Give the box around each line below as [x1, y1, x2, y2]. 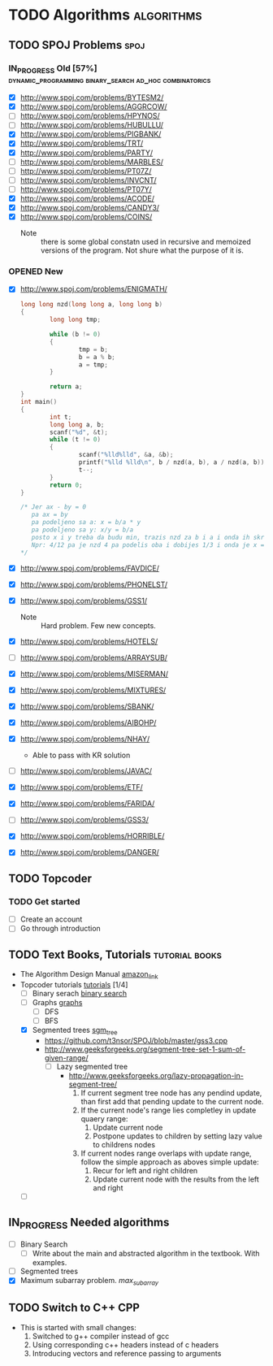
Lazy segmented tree [56, 1061, 128, 1071]
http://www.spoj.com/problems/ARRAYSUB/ [19, 653, 168, 662]
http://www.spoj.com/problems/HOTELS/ [19, 636, 158, 646]
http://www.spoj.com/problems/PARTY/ [19, 148, 154, 158]
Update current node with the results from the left [93, 1174, 260, 1184]
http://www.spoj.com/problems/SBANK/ [19, 701, 154, 711]
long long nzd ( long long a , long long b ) [19, 301, 163, 309]
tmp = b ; [78, 345, 108, 353]
